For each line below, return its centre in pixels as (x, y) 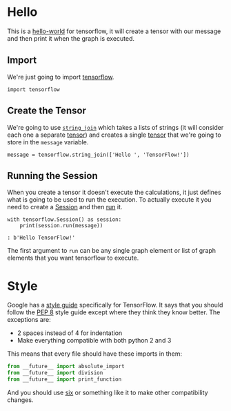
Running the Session (52, 176)
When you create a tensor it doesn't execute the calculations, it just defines (114, 192)
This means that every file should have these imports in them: (95, 354)
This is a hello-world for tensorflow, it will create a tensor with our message (114, 31)
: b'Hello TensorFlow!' (41, 238)
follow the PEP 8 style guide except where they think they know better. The (114, 312)
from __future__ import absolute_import (66, 367)
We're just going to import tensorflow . (61, 77)
